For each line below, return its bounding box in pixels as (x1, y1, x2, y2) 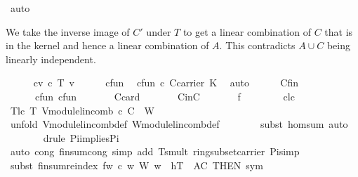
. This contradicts (219, 38, 296, 53)
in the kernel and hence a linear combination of (6, 38, 209, 53)
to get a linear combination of (183, 24, 311, 39)
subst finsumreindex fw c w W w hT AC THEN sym (10, 157, 263, 172)
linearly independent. (6, 51, 96, 66)
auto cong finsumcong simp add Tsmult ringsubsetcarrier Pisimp (10, 144, 300, 159)
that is (324, 24, 353, 39)
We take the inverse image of (6, 24, 130, 39)
